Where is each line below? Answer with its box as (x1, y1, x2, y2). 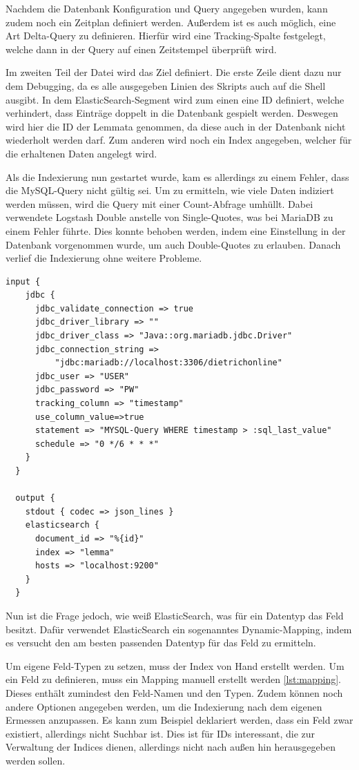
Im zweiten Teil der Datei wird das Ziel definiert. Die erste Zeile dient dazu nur (6, 65, 342, 79)
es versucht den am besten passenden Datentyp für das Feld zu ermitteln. (6, 635, 316, 650)
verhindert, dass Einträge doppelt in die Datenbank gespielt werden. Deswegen (6, 106, 338, 120)
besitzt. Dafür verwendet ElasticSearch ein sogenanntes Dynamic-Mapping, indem (6, 622, 352, 636)
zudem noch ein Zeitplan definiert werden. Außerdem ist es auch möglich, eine (6, 15, 336, 29)
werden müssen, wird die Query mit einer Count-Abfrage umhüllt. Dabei (6, 196, 313, 211)
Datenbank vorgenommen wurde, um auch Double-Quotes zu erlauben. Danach (6, 237, 341, 251)
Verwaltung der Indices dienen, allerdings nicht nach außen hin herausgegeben (6, 740, 336, 754)
